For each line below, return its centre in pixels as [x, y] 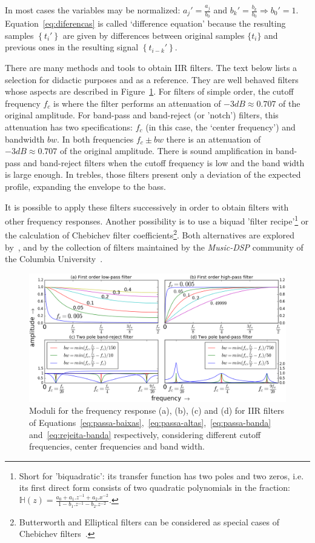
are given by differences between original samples [154, 35]
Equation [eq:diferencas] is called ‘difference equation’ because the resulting [145, 23]
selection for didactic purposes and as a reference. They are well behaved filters [152, 79]
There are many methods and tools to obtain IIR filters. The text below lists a [151, 68]
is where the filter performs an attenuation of [137, 103]
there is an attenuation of [214, 139]
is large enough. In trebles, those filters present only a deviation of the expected [153, 174]
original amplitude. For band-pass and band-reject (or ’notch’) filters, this [142, 115]
